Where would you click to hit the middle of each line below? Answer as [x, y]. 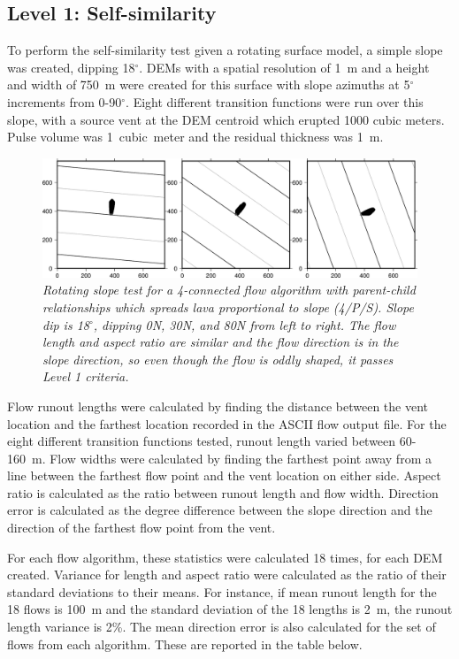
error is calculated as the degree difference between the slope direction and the [220, 510]
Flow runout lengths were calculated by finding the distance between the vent [218, 406]
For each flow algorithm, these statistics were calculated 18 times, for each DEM [225, 557]
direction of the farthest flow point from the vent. [142, 528]
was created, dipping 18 [71, 67]
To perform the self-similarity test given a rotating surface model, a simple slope [225, 50]
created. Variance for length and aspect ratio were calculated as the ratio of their [227, 575]
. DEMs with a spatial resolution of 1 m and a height [284, 67]
